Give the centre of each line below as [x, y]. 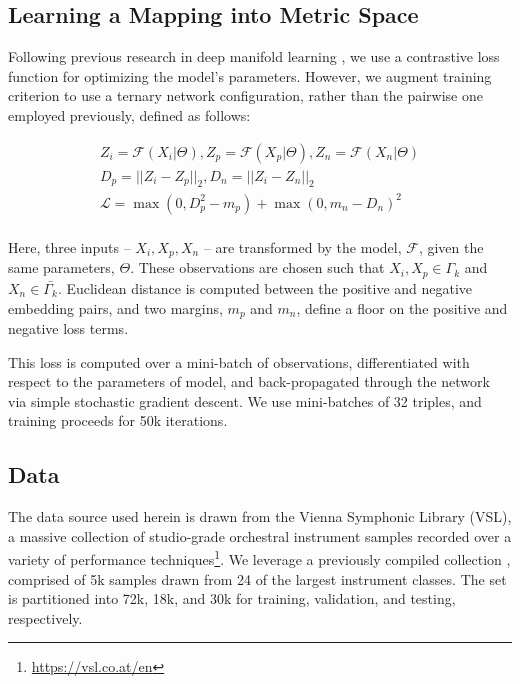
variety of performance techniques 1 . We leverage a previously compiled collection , [259, 557]
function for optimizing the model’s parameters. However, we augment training [250, 75]
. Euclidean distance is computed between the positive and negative [265, 287]
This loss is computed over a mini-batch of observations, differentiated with [239, 361]
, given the [451, 247]
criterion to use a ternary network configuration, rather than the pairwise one [245, 95]
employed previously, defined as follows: [129, 114]
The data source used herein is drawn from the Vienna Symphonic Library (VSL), [260, 516]
